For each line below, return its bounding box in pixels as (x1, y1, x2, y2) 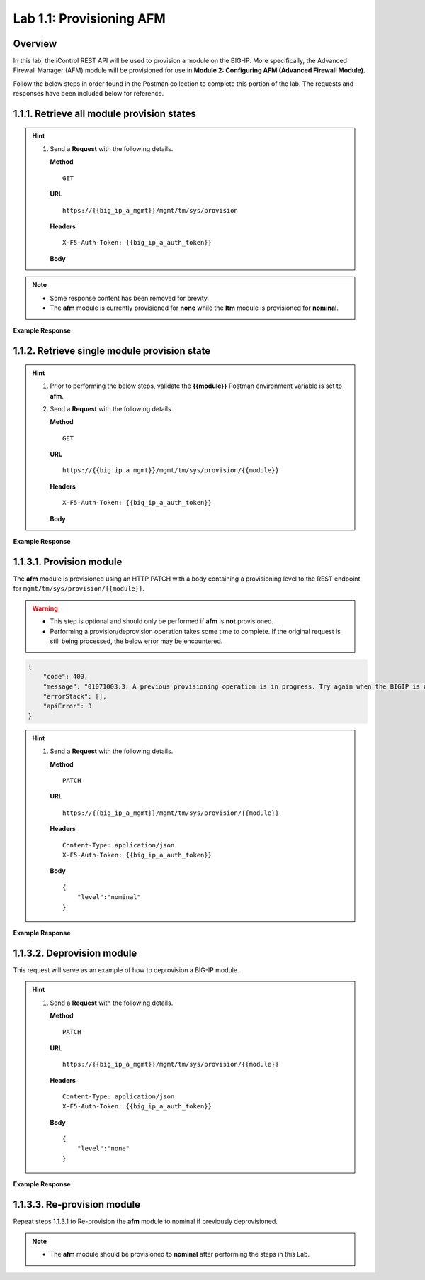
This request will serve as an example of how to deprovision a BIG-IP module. (13, 965, 239, 974)
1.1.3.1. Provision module (13, 555, 123, 567)
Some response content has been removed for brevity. (50, 294, 209, 302)
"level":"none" (76, 1145, 130, 1152)
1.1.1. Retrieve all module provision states (13, 108, 196, 120)
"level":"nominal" (76, 894, 142, 901)
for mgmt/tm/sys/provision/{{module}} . (13, 584, 145, 593)
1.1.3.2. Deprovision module (13, 947, 137, 959)
